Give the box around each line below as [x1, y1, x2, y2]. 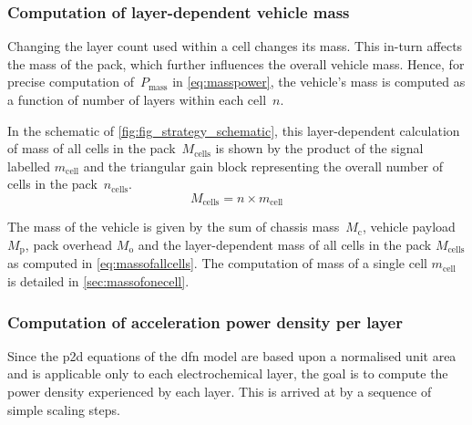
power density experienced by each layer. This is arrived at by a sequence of [7, 382, 432, 401]
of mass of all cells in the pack [7, 139, 176, 158]
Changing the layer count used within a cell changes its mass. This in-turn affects [7, 36, 463, 56]
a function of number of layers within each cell [7, 90, 267, 109]
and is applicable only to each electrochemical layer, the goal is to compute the [7, 364, 448, 383]
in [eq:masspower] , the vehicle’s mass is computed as [172, 72, 466, 91]
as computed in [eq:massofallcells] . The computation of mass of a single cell [7, 254, 427, 273]
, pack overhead [25, 235, 113, 254]
